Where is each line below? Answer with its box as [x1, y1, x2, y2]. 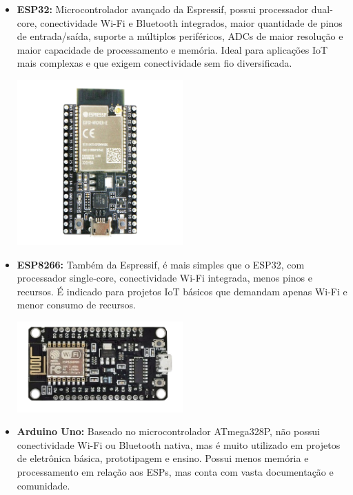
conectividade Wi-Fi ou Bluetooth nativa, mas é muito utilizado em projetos [17, 437, 341, 452]
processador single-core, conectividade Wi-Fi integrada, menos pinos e [17, 271, 312, 285]
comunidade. [17, 478, 70, 492]
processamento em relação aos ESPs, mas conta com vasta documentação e [17, 464, 334, 478]
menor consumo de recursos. [17, 297, 137, 312]
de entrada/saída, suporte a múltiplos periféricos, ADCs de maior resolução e [17, 29, 343, 43]
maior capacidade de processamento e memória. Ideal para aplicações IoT [17, 42, 328, 56]
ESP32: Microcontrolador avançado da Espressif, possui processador [17, 2, 309, 16]
